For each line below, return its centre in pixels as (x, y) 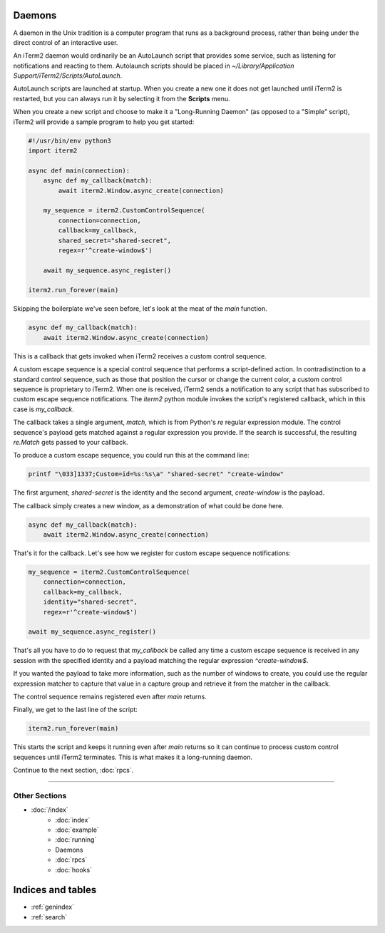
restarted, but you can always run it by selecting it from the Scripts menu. (122, 98)
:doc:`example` (77, 830)
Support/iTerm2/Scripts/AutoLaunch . (68, 76)
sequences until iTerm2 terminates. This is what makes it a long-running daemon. (133, 757)
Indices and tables (55, 890)
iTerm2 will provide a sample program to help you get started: (104, 122)
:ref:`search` (49, 917)
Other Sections (40, 795)
